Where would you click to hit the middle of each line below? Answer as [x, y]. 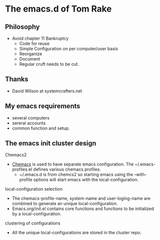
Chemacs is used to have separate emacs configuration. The [73, 164]
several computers [31, 118]
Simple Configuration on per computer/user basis [69, 49]
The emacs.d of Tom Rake [58, 9]
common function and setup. [41, 128]
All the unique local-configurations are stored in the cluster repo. [77, 233]
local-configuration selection [34, 189]
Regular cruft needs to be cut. [49, 64]
